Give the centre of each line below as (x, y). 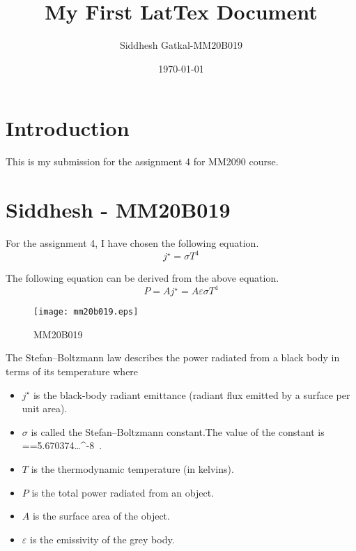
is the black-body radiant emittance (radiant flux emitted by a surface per (192, 394)
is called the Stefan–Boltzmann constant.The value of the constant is (178, 431)
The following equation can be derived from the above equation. (142, 278)
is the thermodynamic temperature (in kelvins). (132, 468)
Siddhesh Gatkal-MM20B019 (181, 45)
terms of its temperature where (72, 371)
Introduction (68, 128)
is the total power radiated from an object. (123, 492)
